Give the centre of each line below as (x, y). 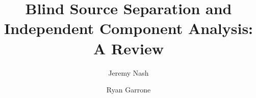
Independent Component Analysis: (129, 28)
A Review (129, 48)
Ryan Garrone (129, 90)
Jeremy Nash (129, 72)
